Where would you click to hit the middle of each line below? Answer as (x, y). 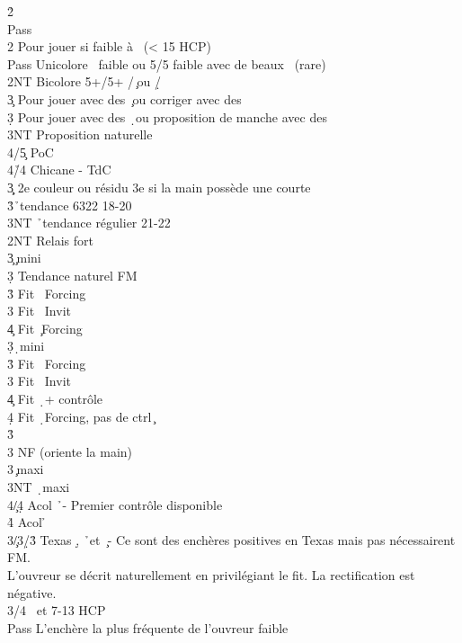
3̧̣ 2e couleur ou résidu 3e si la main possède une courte (159, 187)
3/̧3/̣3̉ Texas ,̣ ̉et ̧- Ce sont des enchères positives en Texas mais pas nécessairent (231, 539)
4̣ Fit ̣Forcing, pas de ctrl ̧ (81, 416)
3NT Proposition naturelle (80, 134)
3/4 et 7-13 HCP (57, 610)
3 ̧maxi (26, 469)
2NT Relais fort (50, 240)
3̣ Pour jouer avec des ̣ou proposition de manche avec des (167, 116)
